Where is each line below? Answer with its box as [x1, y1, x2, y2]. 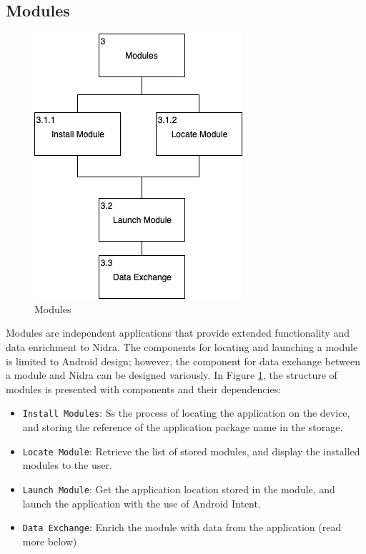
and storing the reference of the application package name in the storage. [22, 420, 343, 435]
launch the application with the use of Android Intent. [22, 495, 261, 510]
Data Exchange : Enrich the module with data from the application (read [22, 520, 342, 535]
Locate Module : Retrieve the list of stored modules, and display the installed [22, 443, 360, 458]
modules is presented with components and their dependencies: [6, 381, 282, 396]
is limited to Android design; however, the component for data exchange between [6, 353, 361, 368]
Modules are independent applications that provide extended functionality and [6, 325, 350, 340]
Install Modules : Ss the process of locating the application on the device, [22, 405, 350, 420]
